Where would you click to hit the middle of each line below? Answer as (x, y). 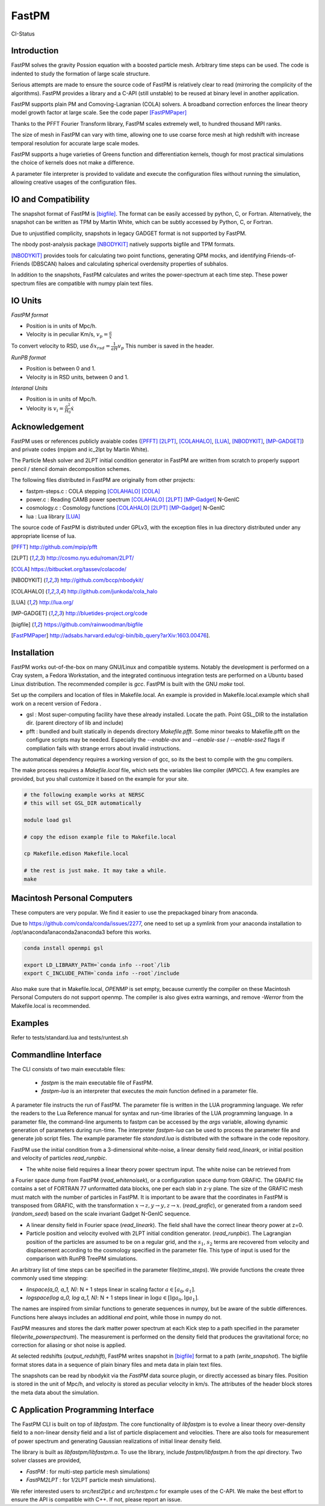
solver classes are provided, (46, 1460)
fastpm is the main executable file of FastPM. (97, 1083)
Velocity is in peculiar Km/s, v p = (67, 335)
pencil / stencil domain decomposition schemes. (71, 469)
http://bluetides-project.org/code (106, 613)
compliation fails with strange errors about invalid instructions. (104, 748)
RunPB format (29, 357)
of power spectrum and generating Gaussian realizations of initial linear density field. (116, 1441)
